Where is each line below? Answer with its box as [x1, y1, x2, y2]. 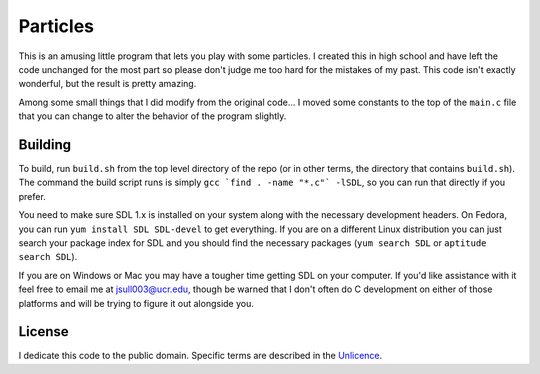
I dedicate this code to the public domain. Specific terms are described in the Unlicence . [18, 350, 383, 362]
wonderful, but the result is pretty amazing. [18, 78, 197, 90]
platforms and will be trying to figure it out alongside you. [18, 297, 255, 309]
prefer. [18, 190, 47, 202]
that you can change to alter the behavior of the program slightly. [18, 110, 287, 122]
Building [18, 136, 72, 153]
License [18, 323, 69, 340]
